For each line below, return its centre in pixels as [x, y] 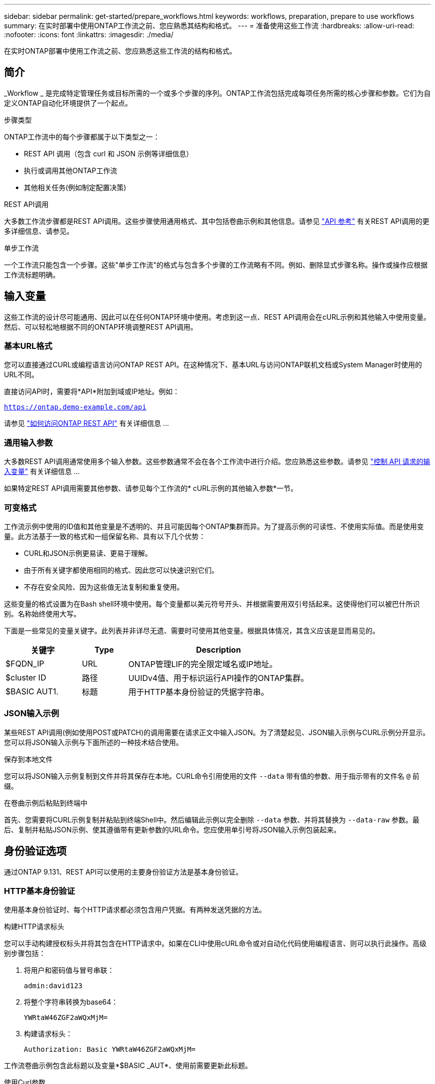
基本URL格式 [28, 346]
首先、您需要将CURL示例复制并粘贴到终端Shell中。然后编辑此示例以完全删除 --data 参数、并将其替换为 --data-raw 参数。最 [212, 819]
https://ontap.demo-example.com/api [75, 407]
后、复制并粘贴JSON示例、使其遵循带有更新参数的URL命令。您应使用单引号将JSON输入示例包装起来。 [172, 829]
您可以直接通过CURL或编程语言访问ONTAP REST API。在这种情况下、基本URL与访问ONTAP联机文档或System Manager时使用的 [213, 365]
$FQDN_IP [25, 663]
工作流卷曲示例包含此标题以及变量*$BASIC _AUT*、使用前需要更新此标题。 [128, 1066]
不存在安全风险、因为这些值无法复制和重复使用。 [104, 587]
